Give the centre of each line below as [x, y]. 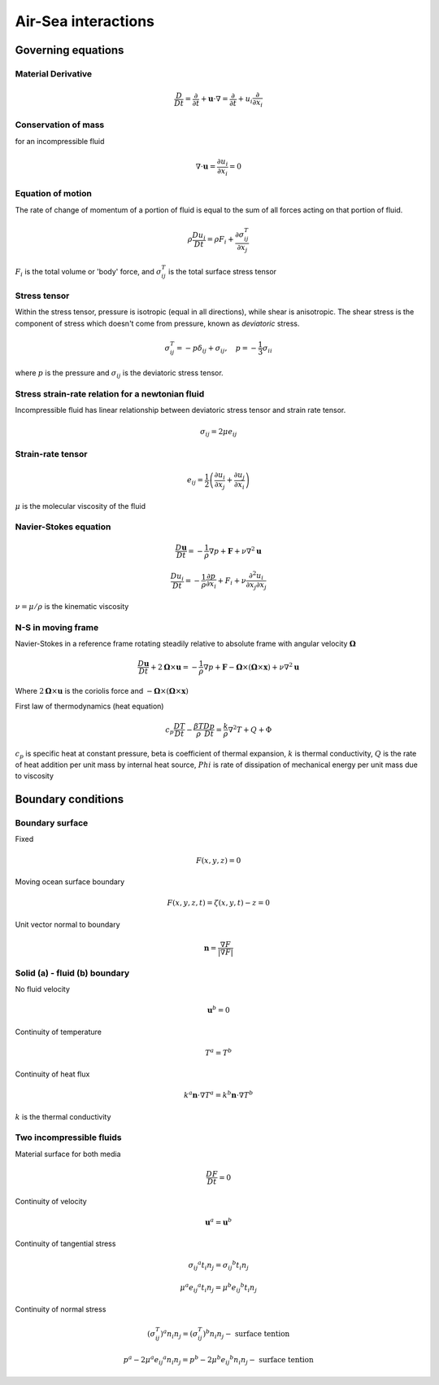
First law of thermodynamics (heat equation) [89, 706]
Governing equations [70, 50]
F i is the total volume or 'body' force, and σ [88, 272]
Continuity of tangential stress [65, 1244]
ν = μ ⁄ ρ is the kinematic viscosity [72, 606]
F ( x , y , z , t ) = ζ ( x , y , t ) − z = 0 [218, 903]
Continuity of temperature [58, 1032]
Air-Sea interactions [85, 21]
